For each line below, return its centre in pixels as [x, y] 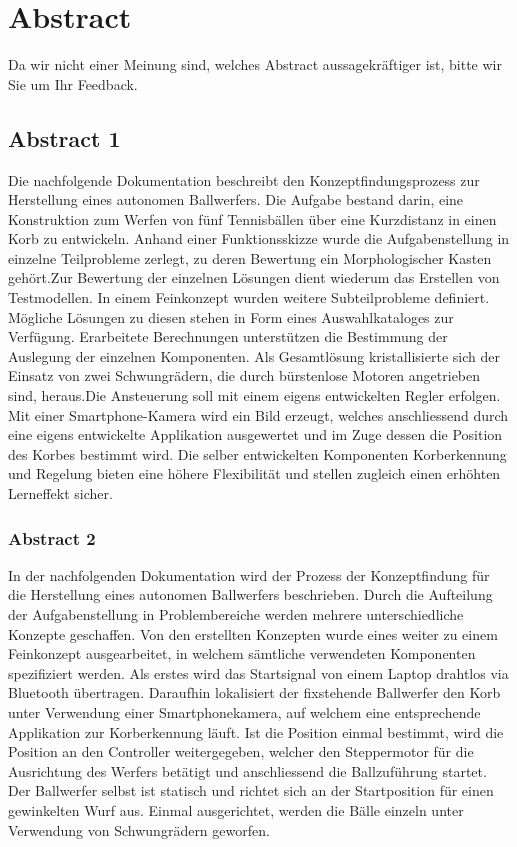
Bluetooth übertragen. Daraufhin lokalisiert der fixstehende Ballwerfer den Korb [254, 692]
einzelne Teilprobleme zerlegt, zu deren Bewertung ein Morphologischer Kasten [250, 257]
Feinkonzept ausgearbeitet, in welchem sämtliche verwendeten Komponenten [242, 653]
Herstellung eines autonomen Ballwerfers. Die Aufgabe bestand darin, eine [236, 199]
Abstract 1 [64, 137]
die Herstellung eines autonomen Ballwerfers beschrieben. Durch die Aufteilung [250, 594]
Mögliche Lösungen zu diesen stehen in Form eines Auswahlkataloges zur [231, 316]
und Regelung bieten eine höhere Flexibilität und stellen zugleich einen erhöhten [254, 473]
